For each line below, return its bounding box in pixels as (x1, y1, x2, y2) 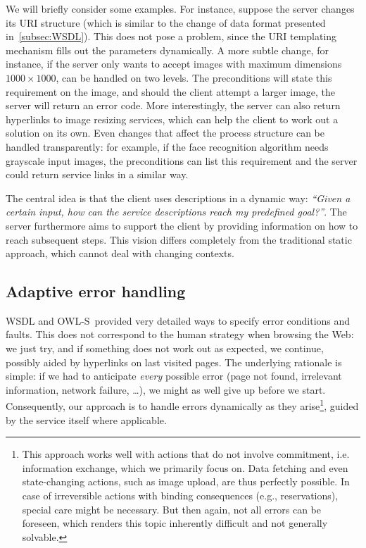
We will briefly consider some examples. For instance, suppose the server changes (6, 1, 355, 15)
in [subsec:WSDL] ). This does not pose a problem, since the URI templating (6, 29, 337, 44)
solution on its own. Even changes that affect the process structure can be (6, 125, 325, 140)
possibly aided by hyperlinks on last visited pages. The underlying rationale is (6, 354, 342, 369)
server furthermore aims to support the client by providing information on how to (6, 218, 358, 232)
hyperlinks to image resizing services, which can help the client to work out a (6, 111, 339, 126)
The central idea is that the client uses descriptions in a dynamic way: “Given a (6, 190, 351, 205)
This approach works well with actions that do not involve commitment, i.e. (22, 447, 350, 461)
